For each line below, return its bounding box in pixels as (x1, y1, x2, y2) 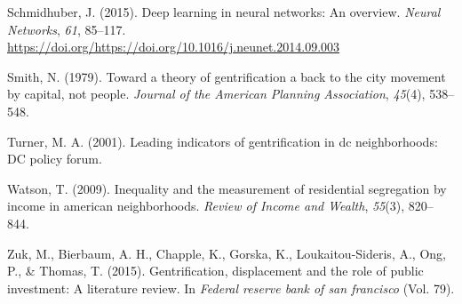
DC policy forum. (7, 149, 102, 168)
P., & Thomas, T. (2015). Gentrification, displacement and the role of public (7, 261, 424, 280)
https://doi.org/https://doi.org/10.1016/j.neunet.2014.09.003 (7, 37, 340, 56)
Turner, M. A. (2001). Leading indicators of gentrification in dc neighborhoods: (7, 132, 438, 150)
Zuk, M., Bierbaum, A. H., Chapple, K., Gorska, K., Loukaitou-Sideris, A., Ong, (7, 244, 446, 262)
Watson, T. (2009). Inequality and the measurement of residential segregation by (7, 179, 447, 197)
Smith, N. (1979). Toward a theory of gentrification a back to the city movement (7, 67, 446, 85)
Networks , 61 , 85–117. (7, 20, 126, 38)
